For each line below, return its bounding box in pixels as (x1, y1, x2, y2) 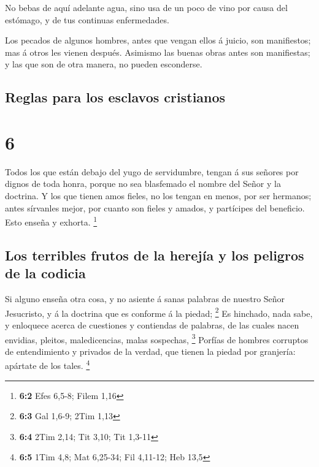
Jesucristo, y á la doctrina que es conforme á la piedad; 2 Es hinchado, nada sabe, (5, 305, 313, 319)
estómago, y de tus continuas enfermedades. (5, 13, 169, 26)
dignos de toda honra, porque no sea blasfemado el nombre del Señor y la (5, 177, 281, 190)
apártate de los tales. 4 (5, 357, 90, 372)
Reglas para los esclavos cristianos (5, 88, 226, 107)
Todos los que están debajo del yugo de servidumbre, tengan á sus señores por (5, 165, 299, 178)
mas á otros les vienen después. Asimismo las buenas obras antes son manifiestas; (5, 45, 310, 58)
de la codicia (5, 264, 86, 283)
